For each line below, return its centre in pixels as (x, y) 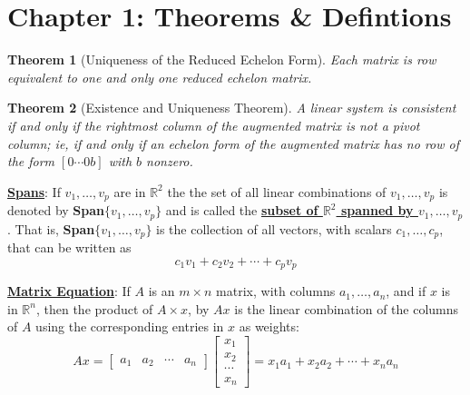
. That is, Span (51, 228)
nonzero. (170, 161)
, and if (406, 291)
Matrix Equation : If (69, 291)
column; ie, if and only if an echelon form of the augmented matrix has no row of (234, 143)
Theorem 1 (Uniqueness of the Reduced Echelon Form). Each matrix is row (222, 59)
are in (130, 191)
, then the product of (94, 308)
